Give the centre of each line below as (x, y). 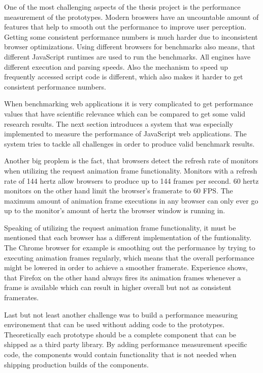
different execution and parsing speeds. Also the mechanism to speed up (116, 66)
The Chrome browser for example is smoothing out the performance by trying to (130, 248)
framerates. (22, 297)
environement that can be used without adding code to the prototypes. (114, 324)
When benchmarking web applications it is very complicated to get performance (129, 104)
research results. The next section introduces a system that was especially (119, 123)
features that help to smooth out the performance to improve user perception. (125, 27)
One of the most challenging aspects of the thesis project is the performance (122, 7)
